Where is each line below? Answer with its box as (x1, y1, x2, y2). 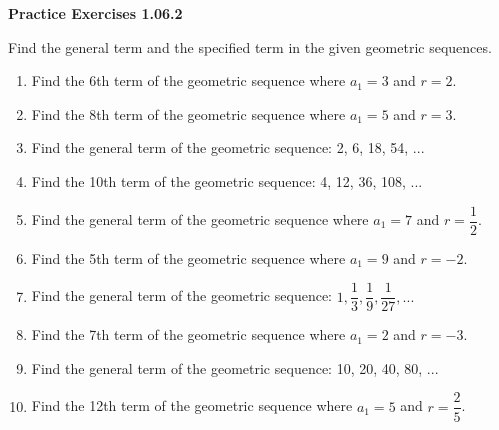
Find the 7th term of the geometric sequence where (31, 324, 346, 345)
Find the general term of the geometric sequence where (31, 209, 369, 230)
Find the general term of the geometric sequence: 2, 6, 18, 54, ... (31, 137, 425, 158)
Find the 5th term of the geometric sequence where (31, 247, 346, 268)
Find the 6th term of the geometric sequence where (31, 70, 346, 91)
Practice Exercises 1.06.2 (8, 3, 183, 23)
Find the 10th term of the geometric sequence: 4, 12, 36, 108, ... (31, 170, 423, 191)
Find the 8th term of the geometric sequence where (31, 103, 346, 124)
